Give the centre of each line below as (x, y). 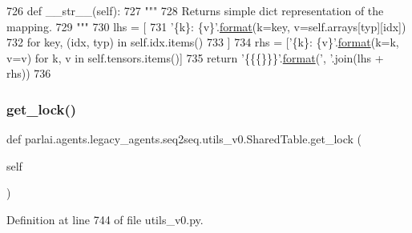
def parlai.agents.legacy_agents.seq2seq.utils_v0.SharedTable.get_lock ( (184, 139)
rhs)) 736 (29, 73)
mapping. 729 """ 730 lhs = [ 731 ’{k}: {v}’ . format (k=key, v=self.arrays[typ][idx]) (206, 26)
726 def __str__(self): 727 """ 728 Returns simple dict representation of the (195, 10)
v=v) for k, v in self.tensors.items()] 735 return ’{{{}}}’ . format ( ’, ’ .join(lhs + (195, 57)
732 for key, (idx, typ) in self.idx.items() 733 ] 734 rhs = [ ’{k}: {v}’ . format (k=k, (203, 42)
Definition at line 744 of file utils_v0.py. (105, 219)
